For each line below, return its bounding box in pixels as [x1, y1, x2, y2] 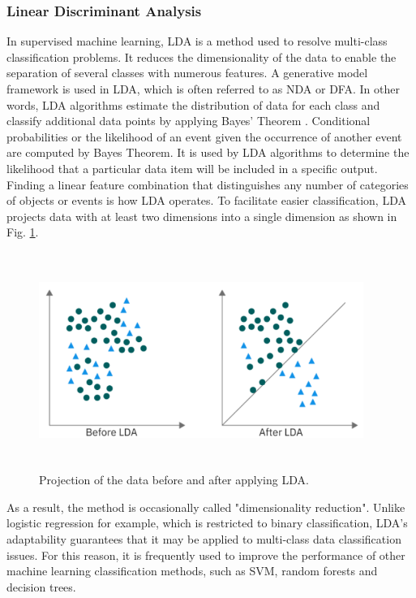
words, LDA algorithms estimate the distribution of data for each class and [6, 96, 380, 113]
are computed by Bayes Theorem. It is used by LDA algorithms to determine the [6, 144, 410, 161]
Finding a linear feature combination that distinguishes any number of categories [6, 175, 409, 193]
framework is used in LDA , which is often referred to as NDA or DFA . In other [6, 80, 400, 97]
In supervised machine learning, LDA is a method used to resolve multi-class [6, 32, 388, 50]
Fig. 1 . [6, 223, 39, 240]
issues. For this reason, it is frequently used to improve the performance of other [6, 546, 405, 563]
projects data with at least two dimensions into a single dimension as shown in [6, 207, 397, 224]
